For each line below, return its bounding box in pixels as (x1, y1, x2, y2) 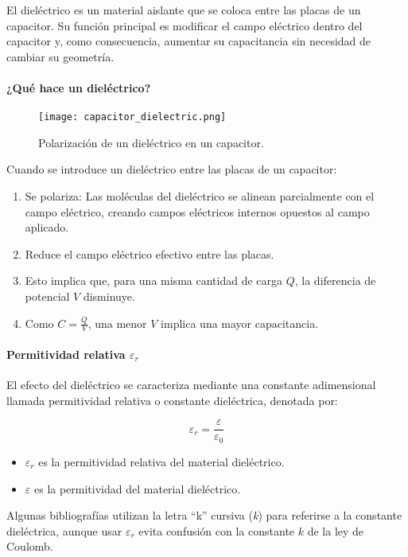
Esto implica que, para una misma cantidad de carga (25, 272, 282, 289)
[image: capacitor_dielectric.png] (38, 111, 227, 123)
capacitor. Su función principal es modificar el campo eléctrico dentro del (6, 17, 363, 33)
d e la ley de (307, 522, 364, 539)
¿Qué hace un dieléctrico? (6, 79, 151, 95)
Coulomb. (6, 538, 53, 555)
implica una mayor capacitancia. (161, 314, 319, 331)
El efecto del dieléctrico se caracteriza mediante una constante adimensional (6, 376, 376, 393)
